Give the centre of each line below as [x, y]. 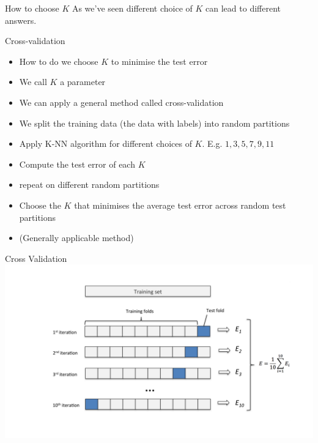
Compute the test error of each [77, 164]
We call [33, 82]
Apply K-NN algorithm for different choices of [105, 143]
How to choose [32, 8]
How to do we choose [59, 61]
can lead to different [243, 8]
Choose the [40, 205]
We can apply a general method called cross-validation [121, 102]
